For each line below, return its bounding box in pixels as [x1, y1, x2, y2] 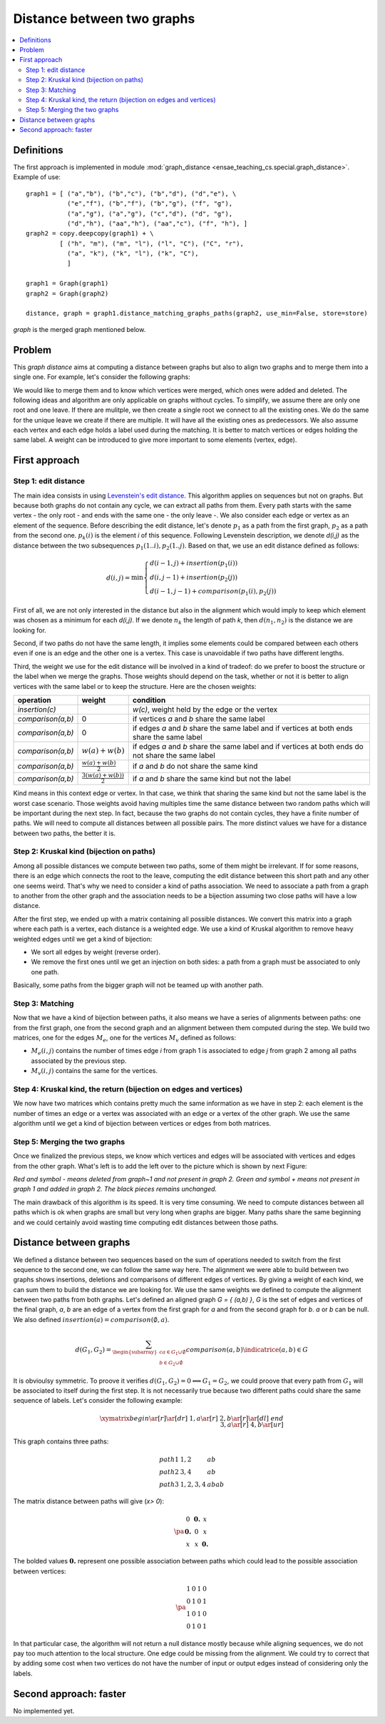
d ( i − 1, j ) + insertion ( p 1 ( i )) [150, 559, 238, 569]
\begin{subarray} [112, 1349, 158, 1356]
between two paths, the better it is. [13, 829, 116, 837]
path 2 [159, 1468, 180, 1476]
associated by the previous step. [31, 1057, 127, 1065]
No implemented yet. [13, 1706, 75, 1715]
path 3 [159, 1480, 180, 1488]
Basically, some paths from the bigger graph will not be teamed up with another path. [13, 981, 264, 989]
